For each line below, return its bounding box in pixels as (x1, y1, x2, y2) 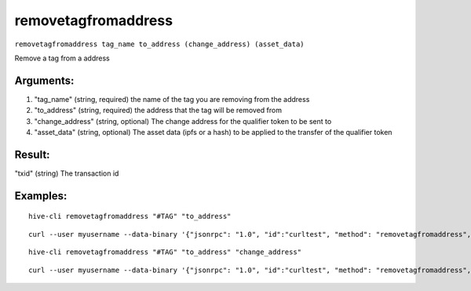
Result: (14, 147, 50, 161)
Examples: (14, 189, 68, 202)
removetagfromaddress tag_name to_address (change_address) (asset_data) (14, 39, 305, 49)
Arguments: (14, 74, 75, 87)
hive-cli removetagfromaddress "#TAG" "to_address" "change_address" (28, 248, 302, 256)
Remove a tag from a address (14, 53, 110, 63)
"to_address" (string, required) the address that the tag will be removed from (34, 106, 283, 115)
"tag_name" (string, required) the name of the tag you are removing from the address (34, 94, 310, 104)
